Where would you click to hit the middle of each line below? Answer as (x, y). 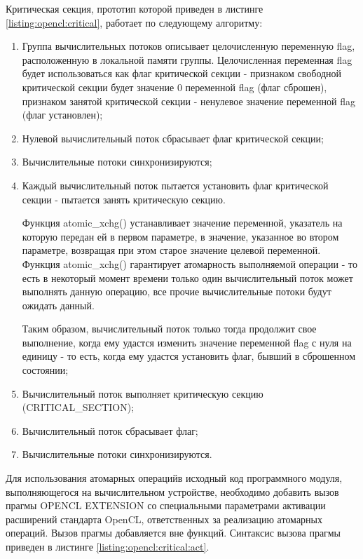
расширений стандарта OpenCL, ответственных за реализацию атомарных (164, 519)
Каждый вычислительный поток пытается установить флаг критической (175, 185)
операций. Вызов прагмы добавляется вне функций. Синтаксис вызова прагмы (173, 533)
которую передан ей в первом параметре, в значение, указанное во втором (180, 236)
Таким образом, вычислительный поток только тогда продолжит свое (169, 329)
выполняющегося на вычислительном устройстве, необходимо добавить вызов (172, 491)
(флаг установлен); (62, 115)
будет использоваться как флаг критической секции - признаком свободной (182, 73)
